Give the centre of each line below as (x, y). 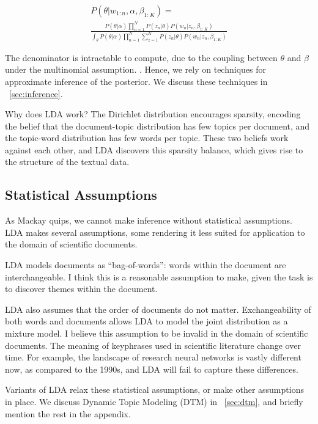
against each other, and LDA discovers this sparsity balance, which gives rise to (154, 149)
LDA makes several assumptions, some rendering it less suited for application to (155, 232)
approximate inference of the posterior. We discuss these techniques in (136, 81)
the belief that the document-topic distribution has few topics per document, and (157, 126)
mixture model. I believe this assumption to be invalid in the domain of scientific (157, 333)
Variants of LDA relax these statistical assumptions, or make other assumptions (154, 389)
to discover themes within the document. (81, 289)
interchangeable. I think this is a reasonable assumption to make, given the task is (159, 276)
